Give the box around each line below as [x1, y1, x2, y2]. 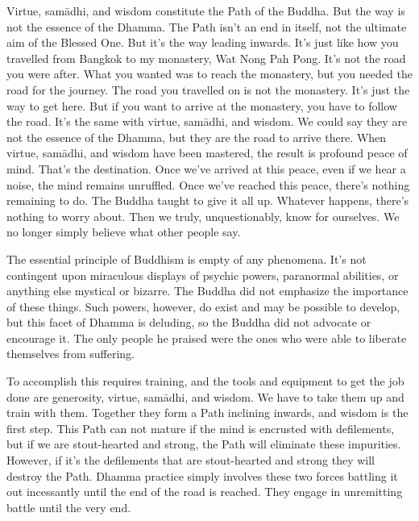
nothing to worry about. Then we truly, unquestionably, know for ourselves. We [6, 207, 400, 224]
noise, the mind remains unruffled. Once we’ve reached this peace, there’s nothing [6, 176, 410, 193]
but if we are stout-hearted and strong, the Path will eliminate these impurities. [6, 436, 401, 452]
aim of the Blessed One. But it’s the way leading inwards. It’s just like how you [6, 34, 399, 51]
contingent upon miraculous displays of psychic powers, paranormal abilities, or [6, 266, 399, 283]
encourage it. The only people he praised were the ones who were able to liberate [6, 329, 407, 346]
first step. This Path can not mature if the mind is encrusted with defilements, [6, 419, 395, 436]
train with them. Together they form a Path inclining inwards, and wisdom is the [6, 404, 409, 421]
